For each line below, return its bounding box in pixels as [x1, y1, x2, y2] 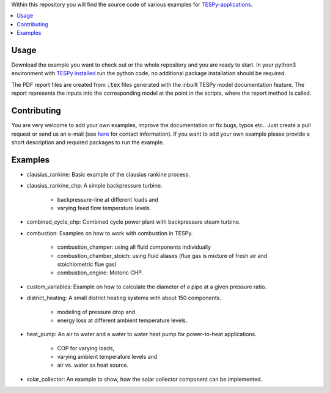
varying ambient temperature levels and [57, 353, 158, 361]
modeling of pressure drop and [57, 308, 136, 315]
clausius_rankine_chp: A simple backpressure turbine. [26, 182, 163, 189]
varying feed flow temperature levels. [57, 205, 152, 212]
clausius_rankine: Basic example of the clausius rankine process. [26, 171, 191, 178]
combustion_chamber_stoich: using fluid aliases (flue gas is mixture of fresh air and [57, 252, 268, 259]
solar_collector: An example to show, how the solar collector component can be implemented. [26, 375, 263, 383]
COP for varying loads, [57, 344, 115, 351]
